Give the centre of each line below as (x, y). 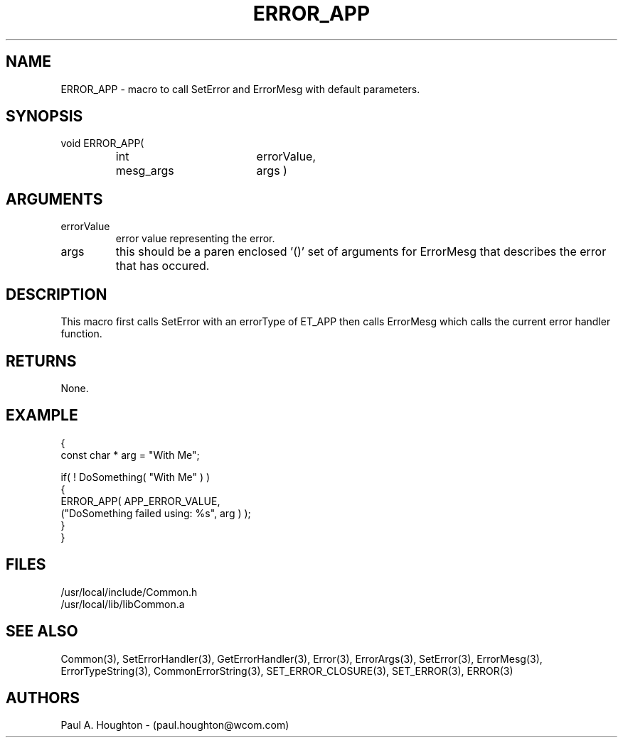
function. (81, 334)
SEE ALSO (42, 631)
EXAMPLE (42, 416)
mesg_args (145, 171)
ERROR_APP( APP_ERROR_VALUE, (140, 501)
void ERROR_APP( (102, 143)
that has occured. (163, 266)
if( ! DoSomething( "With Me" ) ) (135, 477)
